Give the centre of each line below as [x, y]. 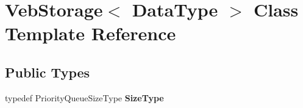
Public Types [48, 72]
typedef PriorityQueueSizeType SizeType [84, 97]
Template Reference [91, 33]
